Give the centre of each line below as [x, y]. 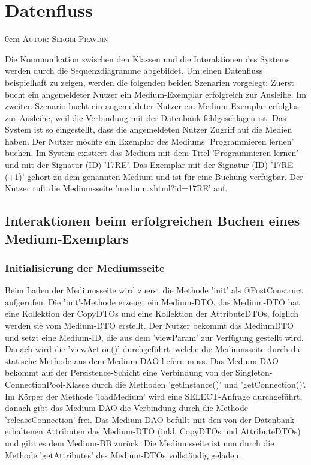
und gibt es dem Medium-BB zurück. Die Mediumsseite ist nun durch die [140, 442]
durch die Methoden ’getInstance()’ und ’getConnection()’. [199, 384]
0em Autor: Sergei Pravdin [57, 39]
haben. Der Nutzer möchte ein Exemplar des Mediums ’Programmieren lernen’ [150, 141]
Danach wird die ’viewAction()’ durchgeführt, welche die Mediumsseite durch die [153, 349]
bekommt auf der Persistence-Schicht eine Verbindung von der [119, 372]
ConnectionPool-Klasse [47, 384]
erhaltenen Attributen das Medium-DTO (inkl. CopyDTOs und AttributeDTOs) [153, 431]
